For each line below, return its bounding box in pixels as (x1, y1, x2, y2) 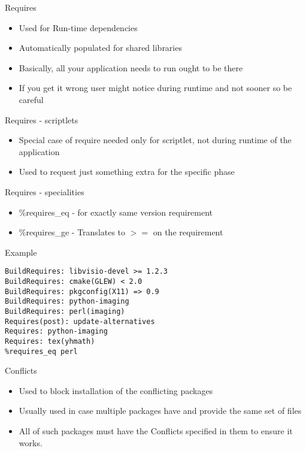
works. (19, 436, 43, 449)
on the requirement (153, 226, 223, 238)
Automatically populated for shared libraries (19, 41, 182, 54)
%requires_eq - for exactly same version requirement (19, 205, 213, 218)
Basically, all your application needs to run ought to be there (19, 61, 243, 74)
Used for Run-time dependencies (19, 21, 138, 34)
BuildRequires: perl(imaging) (5, 307, 125, 316)
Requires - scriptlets (5, 113, 78, 126)
